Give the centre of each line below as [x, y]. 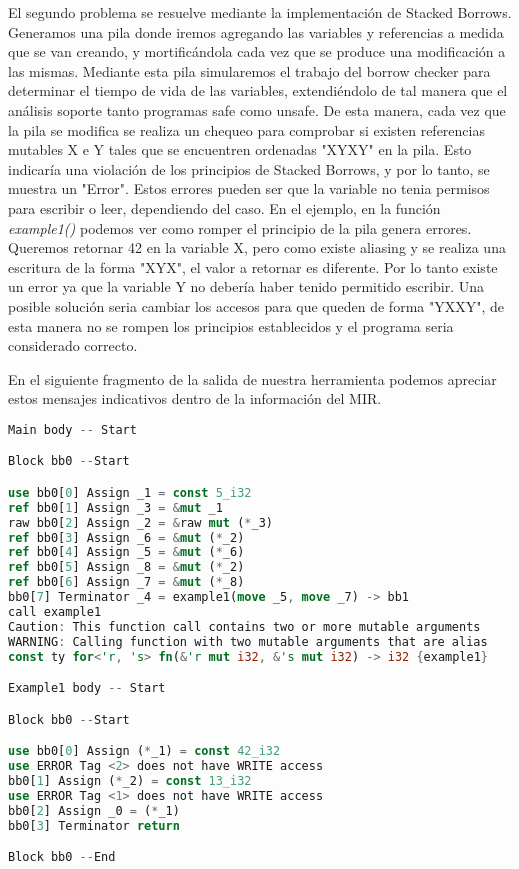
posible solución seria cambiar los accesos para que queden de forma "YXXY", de [256, 305]
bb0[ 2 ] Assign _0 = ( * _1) [94, 810]
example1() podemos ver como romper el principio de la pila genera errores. [240, 227]
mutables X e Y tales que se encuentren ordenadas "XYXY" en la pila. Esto [240, 149]
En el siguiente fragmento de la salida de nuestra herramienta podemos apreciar [252, 378]
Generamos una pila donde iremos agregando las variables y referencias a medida [256, 31]
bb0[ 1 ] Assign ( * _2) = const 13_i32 [130, 780]
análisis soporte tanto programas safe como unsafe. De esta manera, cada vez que [257, 109]
